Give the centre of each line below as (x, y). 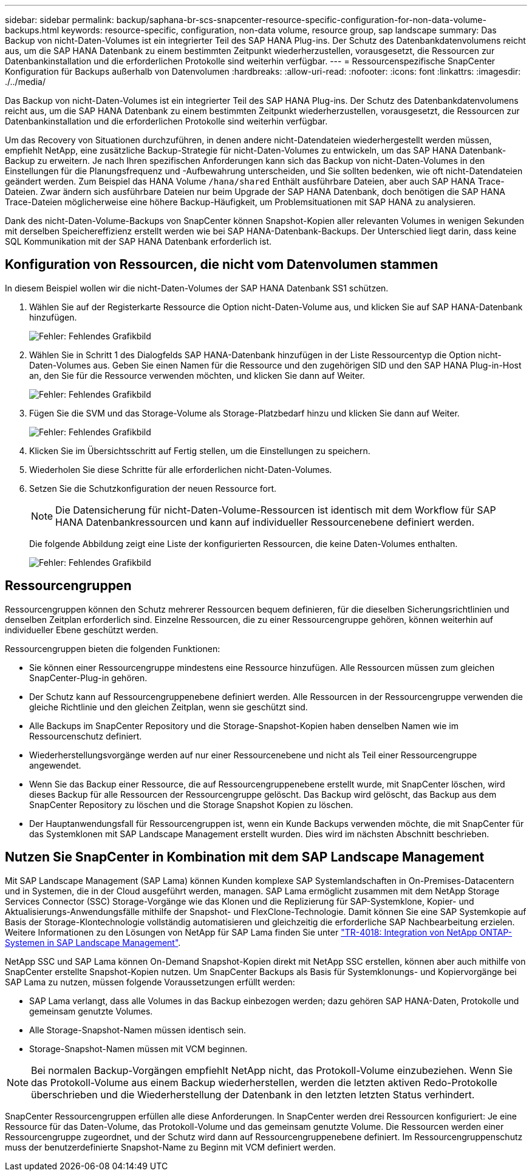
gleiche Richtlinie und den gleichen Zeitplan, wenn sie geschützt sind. (169, 707)
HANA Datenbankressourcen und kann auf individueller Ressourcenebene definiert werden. (265, 522)
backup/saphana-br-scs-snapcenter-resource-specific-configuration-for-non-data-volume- (301, 20)
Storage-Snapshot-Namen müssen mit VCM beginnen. (138, 1049)
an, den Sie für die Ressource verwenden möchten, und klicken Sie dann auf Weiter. (197, 375)
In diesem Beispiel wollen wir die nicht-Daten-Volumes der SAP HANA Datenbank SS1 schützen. (197, 288)
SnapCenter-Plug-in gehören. (88, 678)
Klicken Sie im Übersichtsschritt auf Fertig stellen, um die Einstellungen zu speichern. (200, 450)
